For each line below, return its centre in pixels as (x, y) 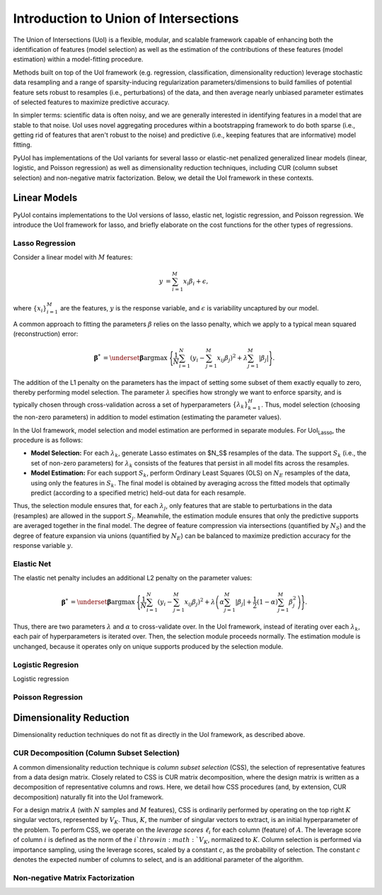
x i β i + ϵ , (196, 282)
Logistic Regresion (46, 665)
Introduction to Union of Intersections (126, 18)
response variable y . (43, 545)
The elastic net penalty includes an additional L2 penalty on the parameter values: (133, 578)
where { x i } (30, 309)
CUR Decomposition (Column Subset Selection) (97, 753)
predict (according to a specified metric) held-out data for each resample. (138, 492)
